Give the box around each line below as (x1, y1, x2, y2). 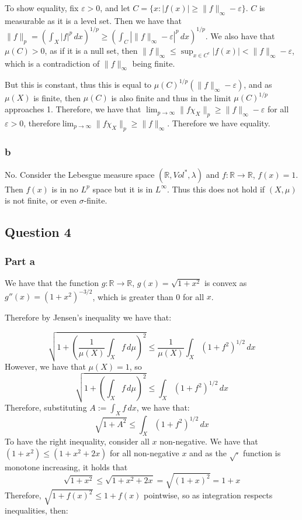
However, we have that (5, 360, 86, 372)
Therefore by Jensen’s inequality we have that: (5, 311, 172, 323)
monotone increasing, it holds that (5, 460, 128, 473)
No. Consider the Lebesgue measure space (5, 168, 155, 180)
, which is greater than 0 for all (92, 290, 204, 302)
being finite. (132, 57, 175, 69)
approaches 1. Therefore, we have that (5, 103, 141, 115)
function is (242, 446, 281, 459)
